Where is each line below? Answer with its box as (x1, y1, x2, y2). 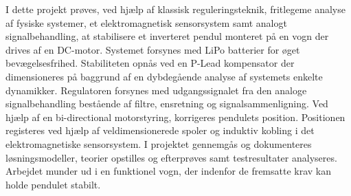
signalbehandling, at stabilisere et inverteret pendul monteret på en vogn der (5, 29, 329, 43)
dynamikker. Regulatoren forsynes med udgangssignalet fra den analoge (5, 83, 307, 97)
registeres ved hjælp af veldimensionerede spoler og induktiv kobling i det (5, 123, 315, 138)
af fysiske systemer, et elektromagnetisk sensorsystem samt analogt (5, 15, 287, 30)
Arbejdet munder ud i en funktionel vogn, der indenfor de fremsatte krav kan (5, 164, 332, 178)
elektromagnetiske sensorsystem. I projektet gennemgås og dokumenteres (5, 136, 312, 151)
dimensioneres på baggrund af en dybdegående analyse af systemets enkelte (5, 69, 323, 83)
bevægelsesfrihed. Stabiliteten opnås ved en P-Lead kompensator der (5, 56, 295, 70)
